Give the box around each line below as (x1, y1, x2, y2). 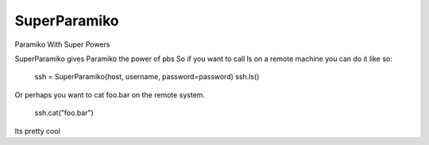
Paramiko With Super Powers (14, 40, 110, 49)
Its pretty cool (14, 126, 60, 135)
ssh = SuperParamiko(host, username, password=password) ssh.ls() (34, 72, 260, 82)
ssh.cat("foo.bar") (34, 108, 95, 118)
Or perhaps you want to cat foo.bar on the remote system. (14, 90, 206, 99)
